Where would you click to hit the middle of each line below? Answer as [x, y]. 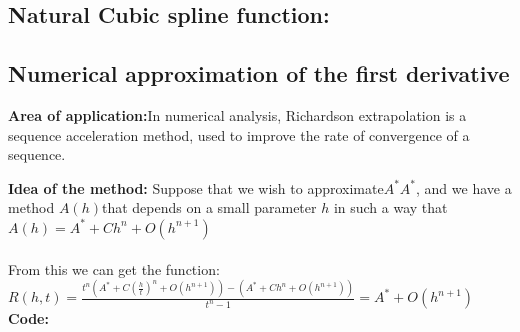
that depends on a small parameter [209, 207]
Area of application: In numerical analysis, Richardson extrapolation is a [237, 114]
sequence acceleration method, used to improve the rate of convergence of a [239, 134]
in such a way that [390, 207]
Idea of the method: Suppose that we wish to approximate [196, 187]
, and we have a [464, 187]
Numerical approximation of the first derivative [259, 73]
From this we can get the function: [114, 268]
